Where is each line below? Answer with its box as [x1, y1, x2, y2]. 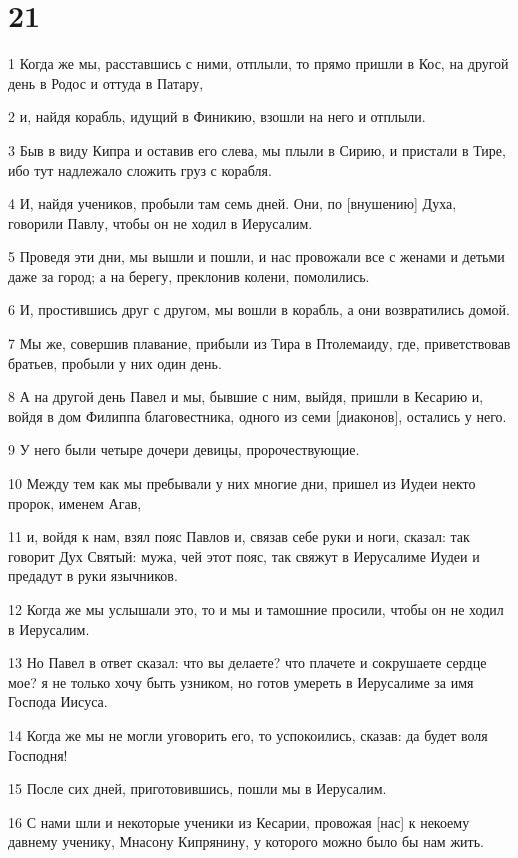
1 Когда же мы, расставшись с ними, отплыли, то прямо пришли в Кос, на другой [8, 53, 509, 74]
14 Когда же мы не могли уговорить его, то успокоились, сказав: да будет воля [8, 724, 488, 745]
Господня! [8, 744, 68, 765]
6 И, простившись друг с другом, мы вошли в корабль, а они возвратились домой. [8, 299, 510, 320]
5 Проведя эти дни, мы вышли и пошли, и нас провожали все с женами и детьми [8, 246, 505, 267]
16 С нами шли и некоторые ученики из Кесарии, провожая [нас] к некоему [8, 811, 470, 832]
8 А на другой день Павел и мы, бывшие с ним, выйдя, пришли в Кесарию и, [8, 386, 484, 407]
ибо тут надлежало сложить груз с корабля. [8, 159, 272, 180]
